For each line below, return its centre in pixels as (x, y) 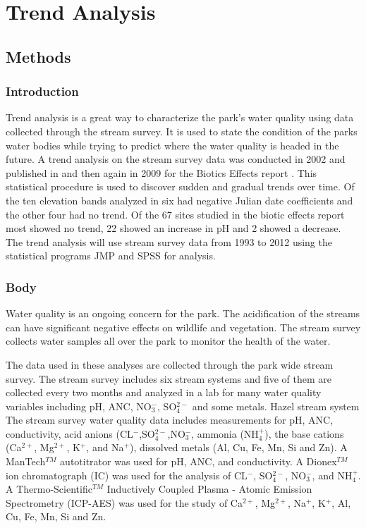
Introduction (42, 91)
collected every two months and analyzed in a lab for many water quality (164, 392)
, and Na (105, 447)
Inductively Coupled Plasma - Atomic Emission (209, 489)
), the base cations (304, 433)
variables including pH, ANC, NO (79, 406)
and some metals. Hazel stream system (276, 406)
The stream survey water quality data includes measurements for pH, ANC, (170, 420)
